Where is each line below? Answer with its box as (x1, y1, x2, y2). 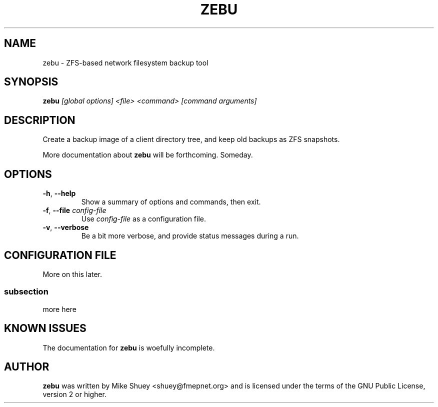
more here (42, 304, 76, 313)
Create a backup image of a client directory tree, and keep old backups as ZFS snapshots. (42, 135, 340, 144)
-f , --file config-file (42, 206, 106, 215)
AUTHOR (4, 360, 49, 373)
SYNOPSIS (4, 75, 58, 88)
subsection (4, 286, 48, 297)
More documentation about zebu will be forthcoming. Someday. (42, 150, 253, 159)
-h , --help (42, 189, 76, 198)
